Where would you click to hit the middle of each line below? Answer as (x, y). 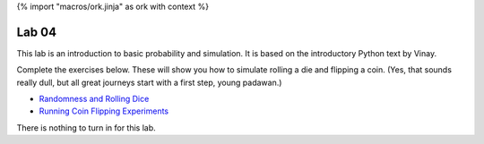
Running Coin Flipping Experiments (104, 111)
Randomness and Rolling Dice (94, 99)
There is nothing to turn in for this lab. (86, 127)
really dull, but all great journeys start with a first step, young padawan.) (149, 82)
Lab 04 (37, 32)
